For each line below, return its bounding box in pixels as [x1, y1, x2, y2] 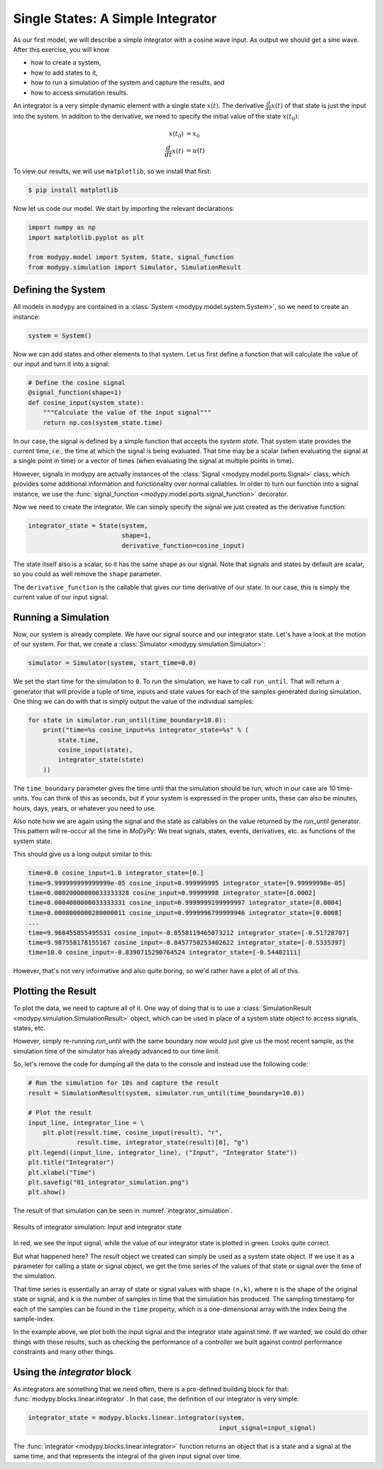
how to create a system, [30, 58, 101, 67]
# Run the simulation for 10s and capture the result [28, 1079, 219, 1087]
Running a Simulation [13, 611, 110, 623]
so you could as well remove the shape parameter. [13, 570, 162, 578]
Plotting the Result [13, 985, 97, 997]
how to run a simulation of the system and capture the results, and [30, 78, 225, 87]
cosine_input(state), [57, 746, 133, 754]
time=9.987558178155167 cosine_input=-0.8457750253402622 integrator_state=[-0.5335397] [28, 938, 347, 946]
